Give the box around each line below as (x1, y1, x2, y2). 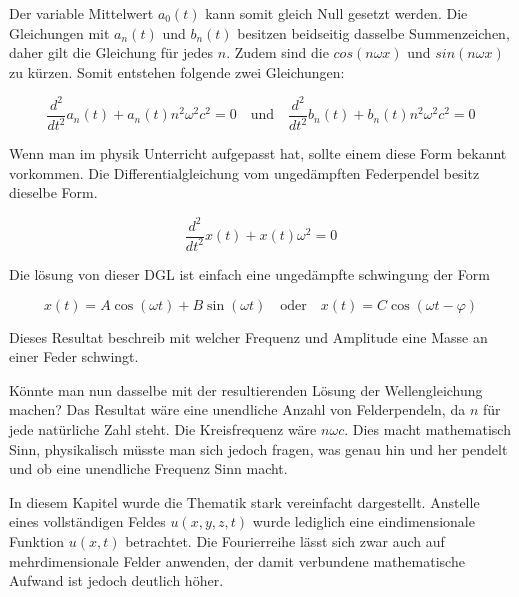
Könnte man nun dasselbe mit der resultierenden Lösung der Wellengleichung (9, 379, 483, 400)
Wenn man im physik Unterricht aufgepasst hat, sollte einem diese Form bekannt (9, 143, 507, 164)
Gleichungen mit (9, 22, 110, 43)
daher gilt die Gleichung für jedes (9, 42, 214, 63)
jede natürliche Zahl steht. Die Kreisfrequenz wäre (9, 418, 317, 439)
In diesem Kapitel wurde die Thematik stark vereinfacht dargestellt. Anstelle (9, 491, 480, 512)
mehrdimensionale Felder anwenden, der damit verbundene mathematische (9, 550, 465, 571)
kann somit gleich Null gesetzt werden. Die (205, 3, 468, 23)
